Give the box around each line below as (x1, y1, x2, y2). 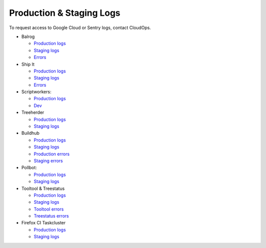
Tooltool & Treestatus (21, 185, 65, 191)
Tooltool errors (33, 206, 64, 212)
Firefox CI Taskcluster (21, 220, 66, 226)
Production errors (33, 151, 70, 157)
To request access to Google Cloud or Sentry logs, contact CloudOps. (9, 25, 151, 31)
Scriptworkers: (21, 89, 52, 95)
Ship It (21, 61, 34, 67)
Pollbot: (21, 165, 37, 171)
